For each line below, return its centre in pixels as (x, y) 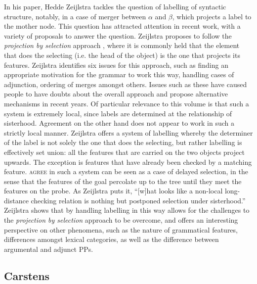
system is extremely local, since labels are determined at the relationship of (118, 113)
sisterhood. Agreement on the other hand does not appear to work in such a (119, 123)
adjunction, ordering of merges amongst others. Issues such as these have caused (126, 84)
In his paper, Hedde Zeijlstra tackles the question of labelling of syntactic (115, 6)
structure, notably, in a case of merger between (75, 16)
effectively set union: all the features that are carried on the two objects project (124, 152)
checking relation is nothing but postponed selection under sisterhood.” (138, 200)
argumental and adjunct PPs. (49, 249)
